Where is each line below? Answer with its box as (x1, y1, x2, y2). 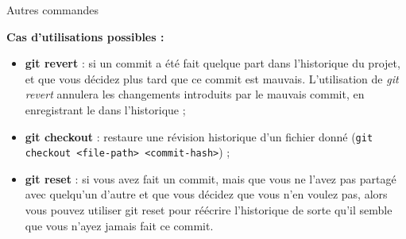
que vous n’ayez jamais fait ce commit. (25, 217, 214, 233)
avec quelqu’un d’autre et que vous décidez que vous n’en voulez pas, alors (25, 186, 388, 202)
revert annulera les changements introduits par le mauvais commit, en (25, 86, 365, 102)
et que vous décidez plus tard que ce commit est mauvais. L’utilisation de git (25, 70, 399, 87)
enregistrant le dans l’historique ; (25, 101, 186, 118)
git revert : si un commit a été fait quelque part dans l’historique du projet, (25, 55, 400, 71)
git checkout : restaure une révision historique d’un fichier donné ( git (25, 128, 373, 145)
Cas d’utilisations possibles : (6, 28, 164, 44)
